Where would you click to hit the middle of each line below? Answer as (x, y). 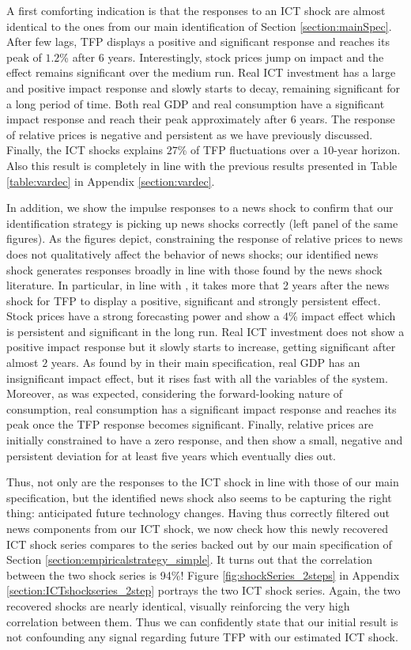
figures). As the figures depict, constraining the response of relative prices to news (205, 238)
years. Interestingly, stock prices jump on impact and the (246, 57)
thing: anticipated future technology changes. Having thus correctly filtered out (198, 513)
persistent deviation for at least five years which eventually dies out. (171, 455)
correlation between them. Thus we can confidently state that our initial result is (202, 621)
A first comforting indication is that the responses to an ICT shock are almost (196, 10)
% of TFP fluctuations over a (248, 150)
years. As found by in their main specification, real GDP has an (205, 363)
